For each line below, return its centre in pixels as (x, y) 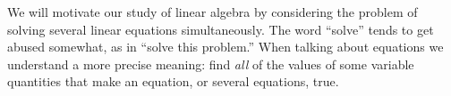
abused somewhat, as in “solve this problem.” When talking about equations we (225, 47)
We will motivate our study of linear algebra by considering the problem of (213, 12)
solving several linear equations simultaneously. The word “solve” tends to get (221, 29)
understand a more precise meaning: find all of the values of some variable (211, 64)
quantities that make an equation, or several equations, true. (173, 81)
